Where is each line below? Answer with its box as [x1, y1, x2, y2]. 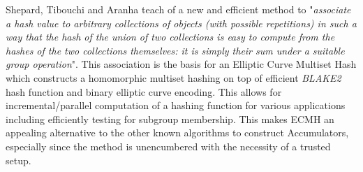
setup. [6, 152, 31, 167]
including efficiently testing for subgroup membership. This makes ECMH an [6, 111, 334, 126]
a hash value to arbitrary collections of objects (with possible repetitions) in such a [6, 15, 357, 30]
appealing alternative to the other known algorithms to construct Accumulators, [6, 125, 349, 140]
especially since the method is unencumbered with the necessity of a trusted [6, 138, 331, 153]
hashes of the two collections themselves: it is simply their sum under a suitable [6, 43, 345, 57]
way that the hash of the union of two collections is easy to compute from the [6, 29, 335, 44]
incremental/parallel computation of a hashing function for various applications [6, 98, 346, 113]
